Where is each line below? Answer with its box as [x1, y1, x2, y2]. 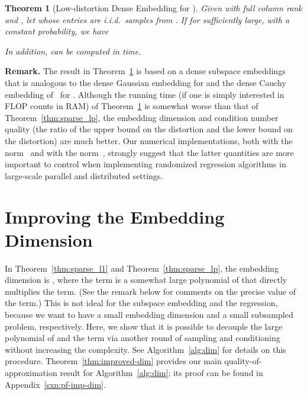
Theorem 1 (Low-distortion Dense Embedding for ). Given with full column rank [5, 2, 302, 14]
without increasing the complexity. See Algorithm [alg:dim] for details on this [5, 343, 286, 355]
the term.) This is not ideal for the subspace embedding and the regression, [5, 297, 278, 309]
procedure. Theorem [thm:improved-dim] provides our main [5, 355, 222, 367]
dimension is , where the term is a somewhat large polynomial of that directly [5, 273, 287, 286]
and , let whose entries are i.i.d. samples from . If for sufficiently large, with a [5, 13, 290, 26]
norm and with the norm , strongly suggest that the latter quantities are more [5, 146, 294, 158]
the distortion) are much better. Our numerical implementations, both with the [5, 134, 293, 146]
